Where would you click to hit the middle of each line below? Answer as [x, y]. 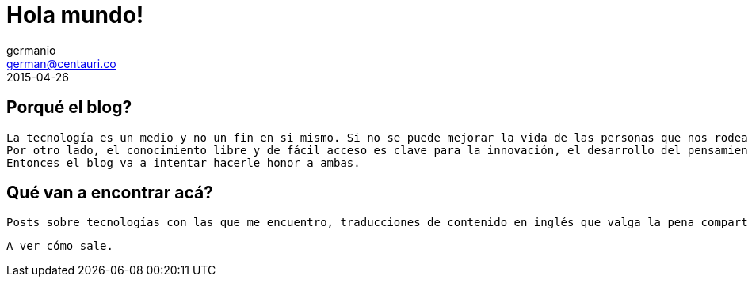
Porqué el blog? [69, 108]
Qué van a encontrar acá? [110, 193]
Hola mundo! [75, 15]
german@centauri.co [61, 63]
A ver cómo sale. [60, 246]
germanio [31, 50]
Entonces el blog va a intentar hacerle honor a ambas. [183, 162]
